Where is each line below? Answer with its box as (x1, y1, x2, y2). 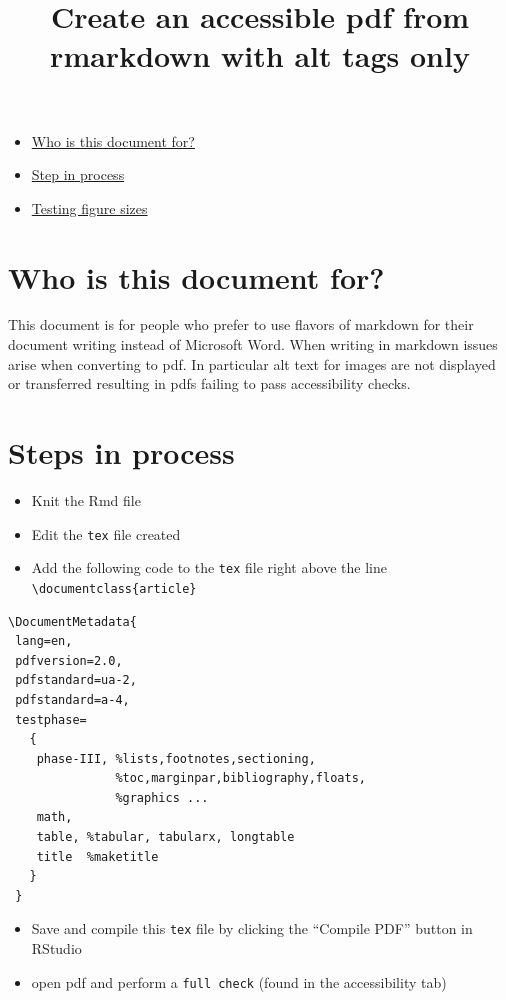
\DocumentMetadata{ (8, 614, 137, 629)
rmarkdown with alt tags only (50, 35, 470, 76)
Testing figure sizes (31, 197, 148, 218)
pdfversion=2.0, (15, 653, 123, 668)
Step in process (31, 164, 125, 185)
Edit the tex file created (31, 523, 181, 544)
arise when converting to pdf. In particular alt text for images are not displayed (8, 353, 496, 374)
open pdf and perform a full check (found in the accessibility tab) (31, 971, 447, 992)
